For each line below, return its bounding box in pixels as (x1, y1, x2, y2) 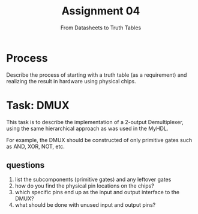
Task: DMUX (6, 98, 70, 112)
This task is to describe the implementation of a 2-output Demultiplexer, (6, 118, 184, 125)
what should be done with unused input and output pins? (14, 201, 156, 209)
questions (6, 160, 45, 170)
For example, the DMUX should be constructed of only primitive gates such (6, 136, 193, 143)
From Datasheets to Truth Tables (60, 24, 142, 31)
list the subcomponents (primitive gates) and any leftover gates (14, 176, 172, 183)
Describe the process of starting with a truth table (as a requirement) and (6, 71, 187, 79)
